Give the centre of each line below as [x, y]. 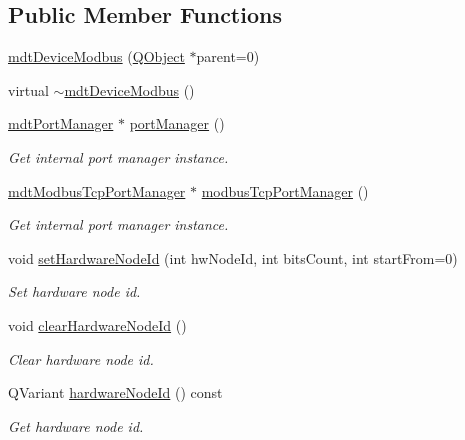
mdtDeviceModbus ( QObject [96, 56]
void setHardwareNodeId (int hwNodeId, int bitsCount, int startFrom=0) [233, 257]
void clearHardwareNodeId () [97, 324]
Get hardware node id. [76, 425]
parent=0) [228, 56]
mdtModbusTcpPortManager [97, 190]
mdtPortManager [61, 123]
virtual [28, 89]
